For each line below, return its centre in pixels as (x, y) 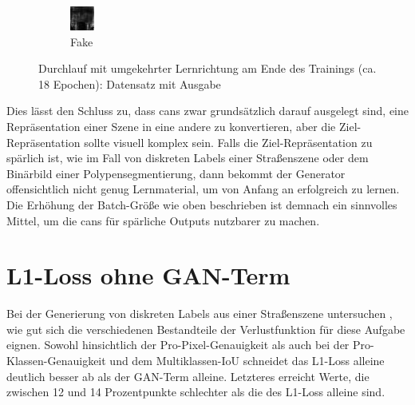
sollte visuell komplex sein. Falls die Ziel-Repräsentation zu (228, 142)
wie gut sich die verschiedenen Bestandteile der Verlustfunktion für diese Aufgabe (206, 329)
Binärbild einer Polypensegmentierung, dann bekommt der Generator (176, 173)
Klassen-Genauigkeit (56, 361)
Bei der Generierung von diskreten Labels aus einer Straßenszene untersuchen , (200, 314)
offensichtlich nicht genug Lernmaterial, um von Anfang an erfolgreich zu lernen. (203, 189)
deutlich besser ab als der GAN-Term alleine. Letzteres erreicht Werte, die (188, 376)
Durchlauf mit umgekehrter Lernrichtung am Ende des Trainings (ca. (207, 68)
